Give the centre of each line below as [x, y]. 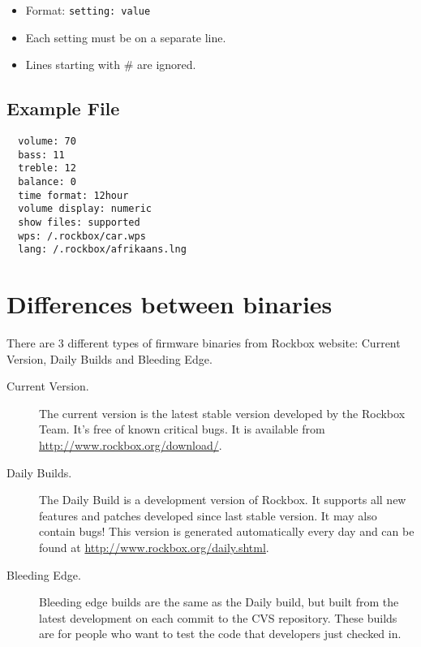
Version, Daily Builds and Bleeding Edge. [110, 358]
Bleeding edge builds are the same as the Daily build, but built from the [219, 602]
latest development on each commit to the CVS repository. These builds [218, 617]
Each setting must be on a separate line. [126, 37]
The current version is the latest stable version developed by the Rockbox [222, 413]
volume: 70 [47, 142]
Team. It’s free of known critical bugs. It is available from [182, 429]
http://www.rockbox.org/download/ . [131, 445]
